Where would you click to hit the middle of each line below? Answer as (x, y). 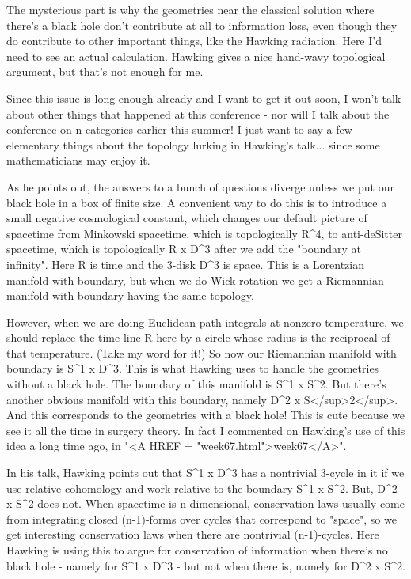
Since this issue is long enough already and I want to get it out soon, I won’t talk (204, 98)
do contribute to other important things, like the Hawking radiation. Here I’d (194, 41)
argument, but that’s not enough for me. (105, 72)
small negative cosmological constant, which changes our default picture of (187, 218)
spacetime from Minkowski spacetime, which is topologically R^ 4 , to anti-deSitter (204, 233)
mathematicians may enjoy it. (78, 160)
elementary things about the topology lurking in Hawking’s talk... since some (193, 144)
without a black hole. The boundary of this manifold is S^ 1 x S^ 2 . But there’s (196, 384)
